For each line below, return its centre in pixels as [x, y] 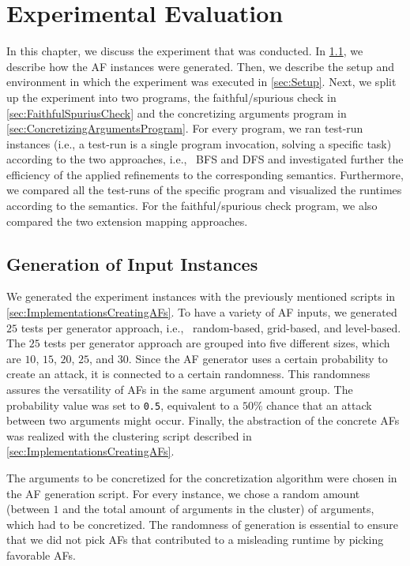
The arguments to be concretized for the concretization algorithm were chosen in [202, 478]
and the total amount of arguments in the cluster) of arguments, [218, 509]
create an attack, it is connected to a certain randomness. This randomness [188, 374]
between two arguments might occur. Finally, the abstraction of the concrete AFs [203, 420]
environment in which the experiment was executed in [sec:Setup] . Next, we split [201, 82]
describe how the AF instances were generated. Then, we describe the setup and [201, 66]
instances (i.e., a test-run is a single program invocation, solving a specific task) [199, 143]
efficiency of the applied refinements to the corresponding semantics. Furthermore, [205, 174]
